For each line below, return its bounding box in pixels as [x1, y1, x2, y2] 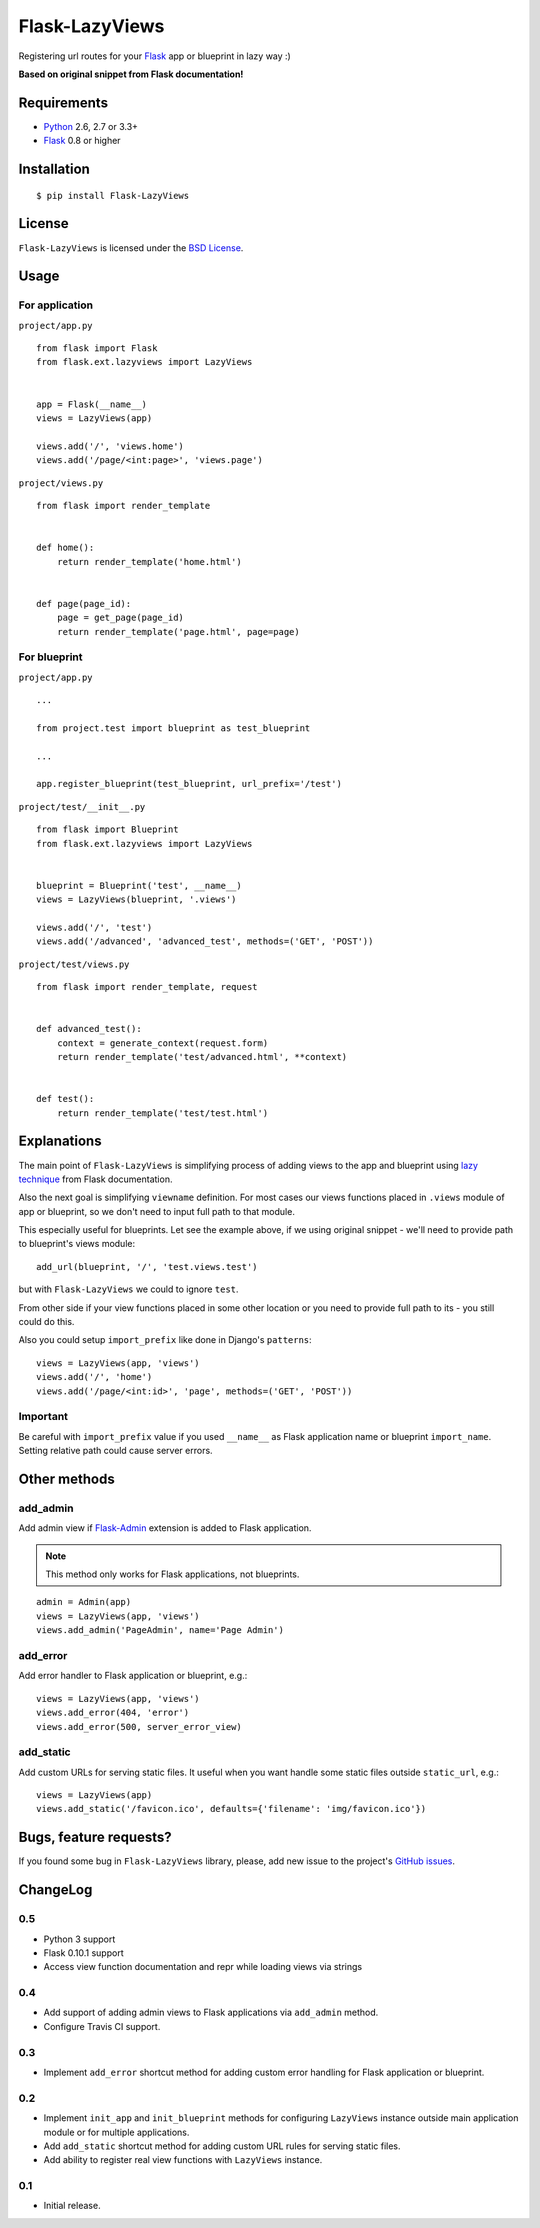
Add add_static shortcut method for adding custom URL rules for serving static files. [43, 2140, 401, 2152]
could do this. [18, 1316, 75, 1328]
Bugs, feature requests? [18, 1829, 172, 1846]
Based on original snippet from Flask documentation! [18, 68, 244, 80]
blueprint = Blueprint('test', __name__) [36, 880, 242, 891]
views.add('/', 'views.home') [36, 440, 185, 452]
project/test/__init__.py [18, 801, 146, 812]
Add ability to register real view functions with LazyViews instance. [43, 2154, 323, 2166]
